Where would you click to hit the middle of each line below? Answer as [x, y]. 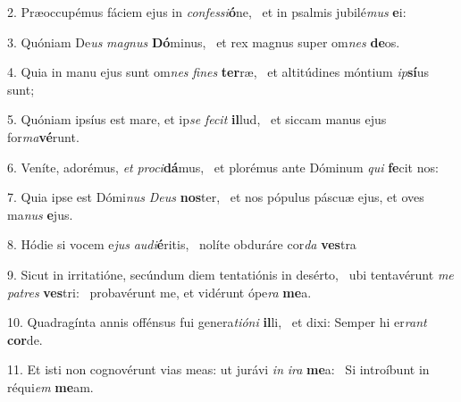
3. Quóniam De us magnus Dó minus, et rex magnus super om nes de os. [204, 42]
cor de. [25, 339]
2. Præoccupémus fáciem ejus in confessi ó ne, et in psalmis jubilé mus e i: [207, 12]
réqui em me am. [50, 386]
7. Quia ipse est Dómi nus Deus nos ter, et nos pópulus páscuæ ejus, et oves [216, 197]
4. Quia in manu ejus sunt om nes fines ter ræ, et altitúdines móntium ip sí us [218, 72]
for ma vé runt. [43, 136]
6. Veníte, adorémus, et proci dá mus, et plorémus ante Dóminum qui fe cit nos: [223, 167]
